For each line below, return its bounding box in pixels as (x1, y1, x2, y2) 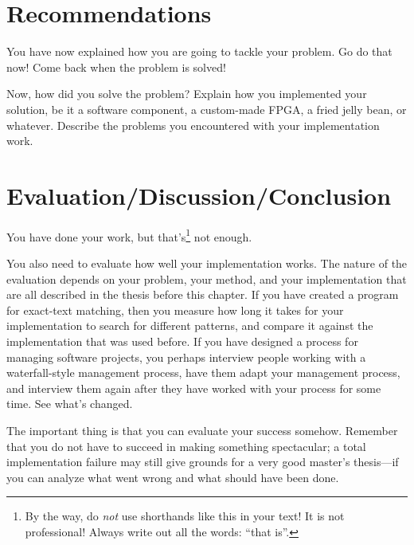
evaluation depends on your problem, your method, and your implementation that (6, 270, 407, 287)
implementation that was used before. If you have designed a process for (6, 333, 358, 350)
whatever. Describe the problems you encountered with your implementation (6, 116, 380, 133)
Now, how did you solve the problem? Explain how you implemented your (6, 85, 367, 102)
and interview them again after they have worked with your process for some (6, 379, 381, 396)
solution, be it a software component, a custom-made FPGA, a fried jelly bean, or (6, 100, 407, 117)
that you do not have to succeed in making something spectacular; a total (6, 437, 366, 454)
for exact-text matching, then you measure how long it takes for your (6, 301, 344, 318)
